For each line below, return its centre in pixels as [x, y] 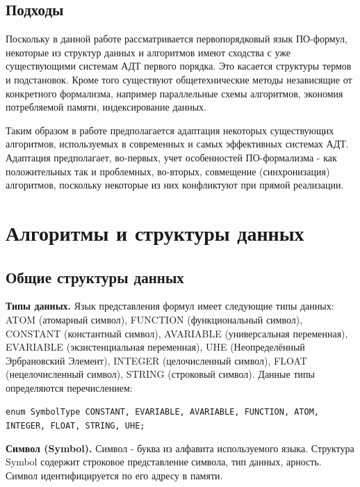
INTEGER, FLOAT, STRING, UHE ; [75, 426]
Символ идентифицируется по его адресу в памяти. [114, 475]
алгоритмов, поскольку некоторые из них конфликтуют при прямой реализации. [175, 185]
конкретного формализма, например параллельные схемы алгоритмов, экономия [174, 93]
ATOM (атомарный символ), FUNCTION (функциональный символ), [154, 319]
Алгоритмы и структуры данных [155, 232]
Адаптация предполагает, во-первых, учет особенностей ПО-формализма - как [171, 157]
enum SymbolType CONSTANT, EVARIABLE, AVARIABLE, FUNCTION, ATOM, [163, 412]
